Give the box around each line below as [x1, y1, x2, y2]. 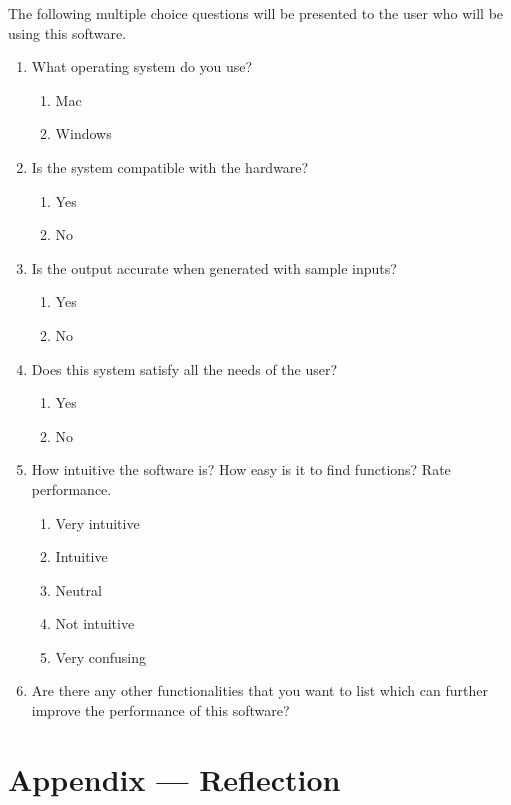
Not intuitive [55, 613, 135, 634]
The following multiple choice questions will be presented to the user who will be [8, 3, 504, 23]
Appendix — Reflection [8, 758, 341, 799]
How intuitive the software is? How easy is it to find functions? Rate [31, 459, 451, 480]
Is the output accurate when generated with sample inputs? [31, 257, 397, 278]
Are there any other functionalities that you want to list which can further [31, 680, 488, 701]
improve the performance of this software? [31, 700, 290, 721]
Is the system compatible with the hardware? [31, 156, 309, 177]
